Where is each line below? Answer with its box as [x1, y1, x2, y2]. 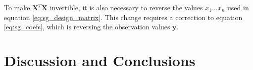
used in [227, 2, 249, 12]
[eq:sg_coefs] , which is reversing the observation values [4, 22, 170, 32]
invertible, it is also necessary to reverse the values [50, 2, 203, 12]
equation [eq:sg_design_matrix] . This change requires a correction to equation [4, 12, 243, 22]
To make [4, 2, 30, 12]
